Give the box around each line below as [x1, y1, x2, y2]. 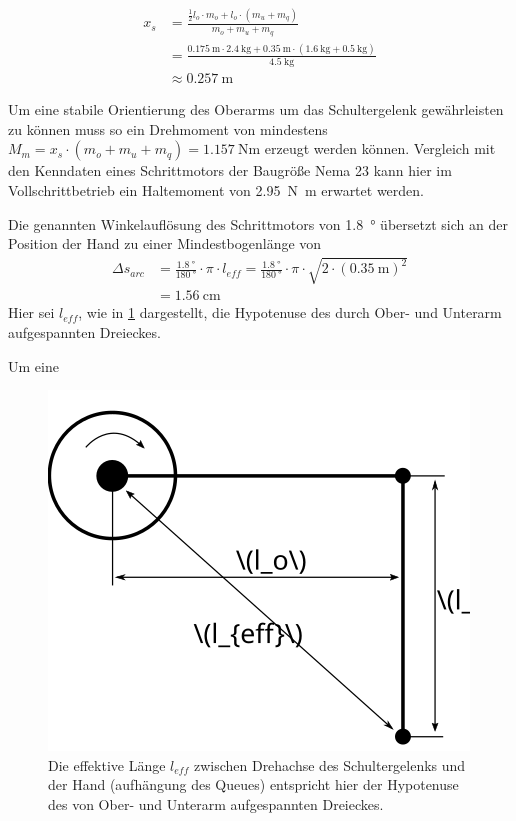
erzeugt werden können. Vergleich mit [264, 138, 496, 159]
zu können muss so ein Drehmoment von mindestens [8, 118, 328, 139]
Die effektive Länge [48, 754, 166, 775]
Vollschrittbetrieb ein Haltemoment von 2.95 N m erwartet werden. [8, 180, 424, 201]
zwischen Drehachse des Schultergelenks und [193, 754, 466, 775]
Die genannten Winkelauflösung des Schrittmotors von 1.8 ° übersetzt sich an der [8, 213, 508, 234]
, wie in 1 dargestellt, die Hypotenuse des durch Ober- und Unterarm [78, 302, 502, 323]
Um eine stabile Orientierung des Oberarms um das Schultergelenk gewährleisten [8, 99, 504, 120]
